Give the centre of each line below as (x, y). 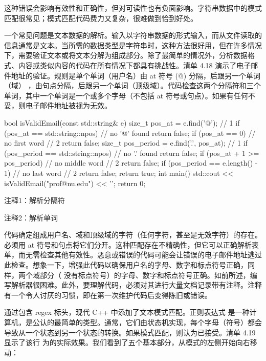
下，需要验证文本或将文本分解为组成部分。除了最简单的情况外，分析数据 (126, 55)
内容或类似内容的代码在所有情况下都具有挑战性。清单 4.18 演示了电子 (135, 65)
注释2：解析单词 (31, 217)
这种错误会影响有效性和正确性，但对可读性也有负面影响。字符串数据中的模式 (133, 8)
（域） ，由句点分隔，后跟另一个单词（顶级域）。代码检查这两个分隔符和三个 (132, 85)
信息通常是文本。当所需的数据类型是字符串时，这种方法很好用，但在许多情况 (133, 45)
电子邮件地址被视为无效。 (68, 105)
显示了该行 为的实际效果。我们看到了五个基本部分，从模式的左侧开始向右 (127, 342)
